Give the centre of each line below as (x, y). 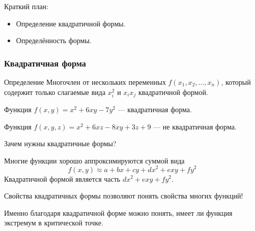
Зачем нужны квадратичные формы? (60, 143)
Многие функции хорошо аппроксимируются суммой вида (94, 160)
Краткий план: (26, 6)
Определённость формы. (54, 40)
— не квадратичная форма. (195, 126)
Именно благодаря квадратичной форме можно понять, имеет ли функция (118, 212)
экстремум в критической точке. (54, 223)
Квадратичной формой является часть (62, 178)
